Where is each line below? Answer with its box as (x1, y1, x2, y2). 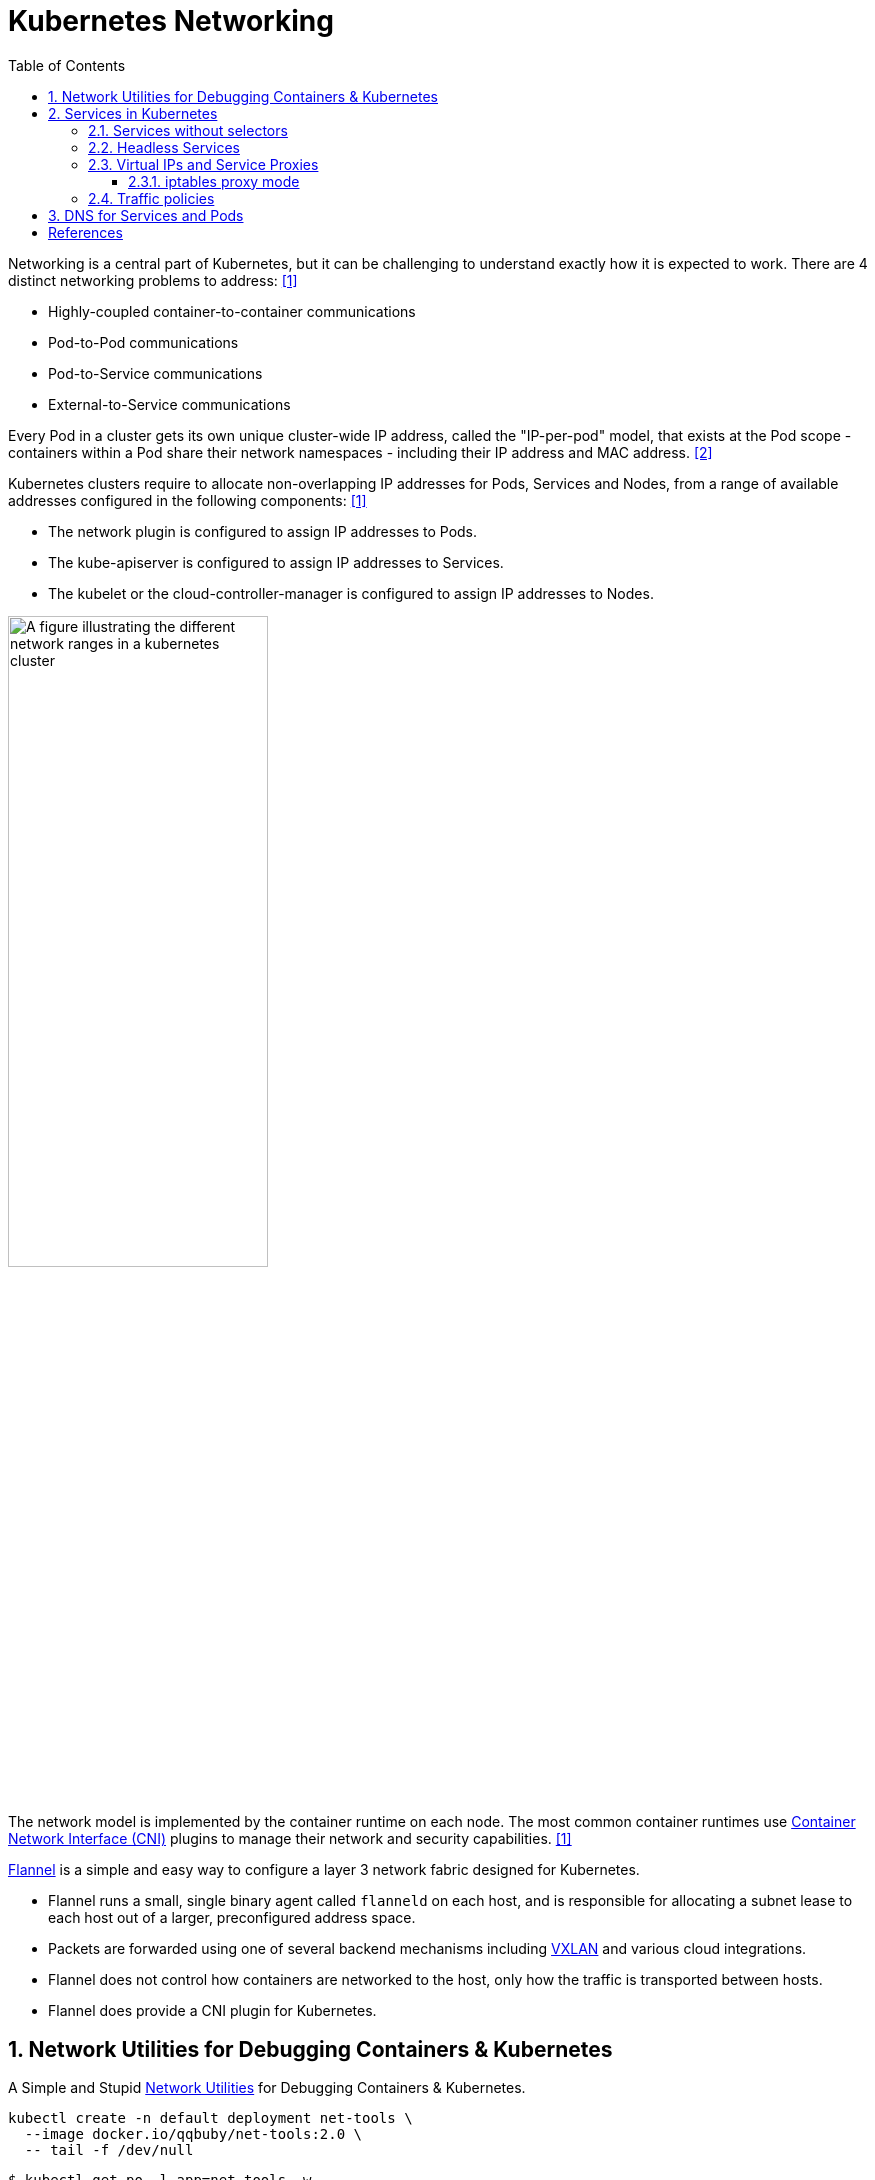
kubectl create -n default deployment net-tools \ (8, 2110, 413, 2127)
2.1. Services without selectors (88, 121, 288, 139)
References (48, 223, 123, 241)
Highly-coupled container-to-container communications (48, 302, 416, 320)
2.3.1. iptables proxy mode (128, 172, 300, 190)
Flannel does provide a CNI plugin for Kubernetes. (48, 2002, 377, 2020)
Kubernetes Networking (8, 4, 334, 38)
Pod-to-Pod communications (48, 333, 239, 351)
